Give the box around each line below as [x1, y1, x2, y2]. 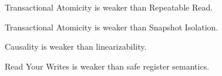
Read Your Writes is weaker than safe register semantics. [5, 60, 210, 72]
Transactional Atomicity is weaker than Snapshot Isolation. [5, 20, 218, 33]
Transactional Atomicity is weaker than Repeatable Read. [5, 1, 213, 13]
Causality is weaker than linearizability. [5, 40, 147, 53]
